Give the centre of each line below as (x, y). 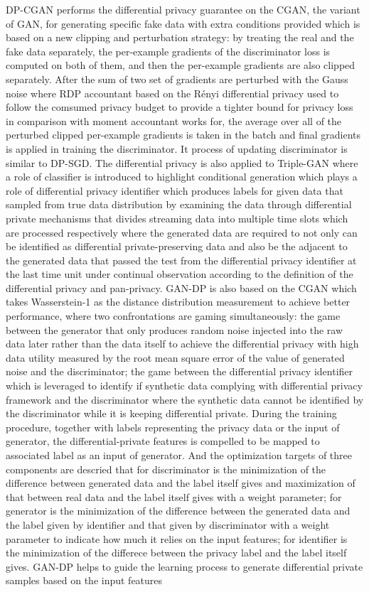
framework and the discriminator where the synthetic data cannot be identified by (185, 399)
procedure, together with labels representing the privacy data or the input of (173, 427)
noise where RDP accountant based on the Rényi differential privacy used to (172, 93)
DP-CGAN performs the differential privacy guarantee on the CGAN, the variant (183, 9)
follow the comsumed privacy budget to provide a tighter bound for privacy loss (180, 107)
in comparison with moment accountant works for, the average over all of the (174, 120)
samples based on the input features (84, 580)
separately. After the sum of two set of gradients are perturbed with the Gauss (177, 79)
